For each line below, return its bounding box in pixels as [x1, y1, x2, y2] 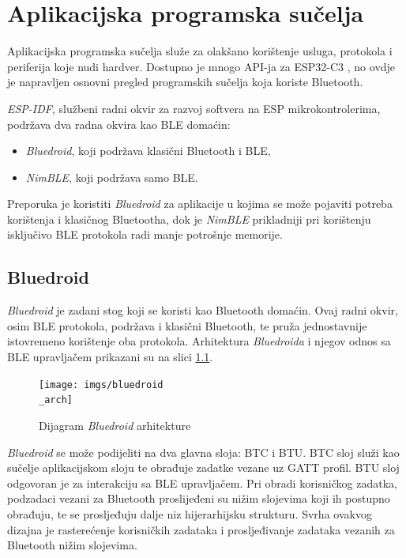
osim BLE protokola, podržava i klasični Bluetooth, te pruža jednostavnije [7, 317, 367, 334]
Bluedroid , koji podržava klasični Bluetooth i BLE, [25, 142, 271, 159]
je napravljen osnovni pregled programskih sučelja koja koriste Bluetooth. [7, 74, 363, 90]
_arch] [39, 394, 73, 406]
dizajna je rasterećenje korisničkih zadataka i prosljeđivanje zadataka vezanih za [7, 521, 395, 537]
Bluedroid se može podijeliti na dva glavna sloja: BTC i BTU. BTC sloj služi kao [7, 443, 400, 460]
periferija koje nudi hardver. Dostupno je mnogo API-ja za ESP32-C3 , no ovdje [7, 58, 396, 74]
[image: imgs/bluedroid [39, 379, 164, 390]
